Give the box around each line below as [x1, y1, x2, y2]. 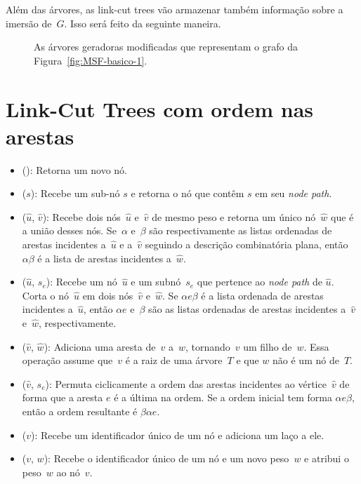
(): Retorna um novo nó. [22, 162, 127, 177]
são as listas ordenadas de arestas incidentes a [148, 302, 346, 316]
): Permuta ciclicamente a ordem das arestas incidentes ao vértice [45, 376, 327, 391]
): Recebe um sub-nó [30, 186, 120, 201]
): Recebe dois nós [42, 209, 121, 224]
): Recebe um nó [46, 274, 117, 289]
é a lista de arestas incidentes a [37, 250, 171, 265]
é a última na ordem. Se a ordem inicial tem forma [114, 390, 332, 405]
